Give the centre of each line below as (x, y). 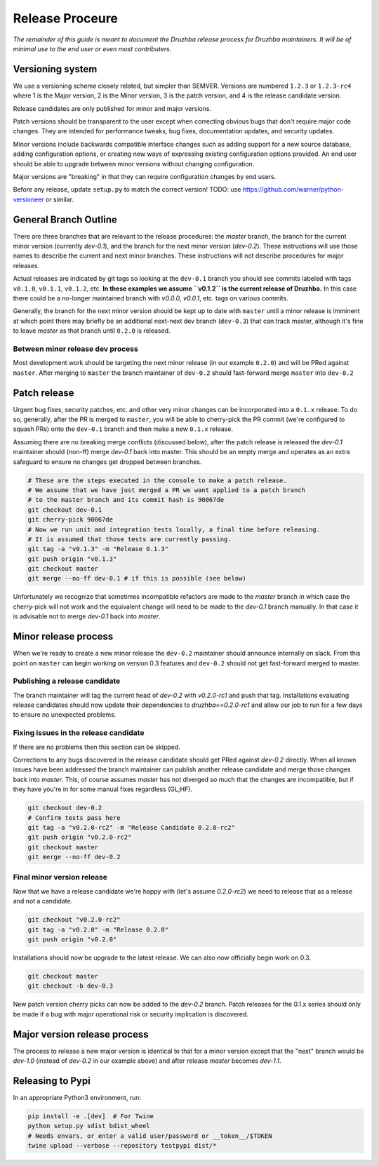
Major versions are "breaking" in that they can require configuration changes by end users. (145, 176)
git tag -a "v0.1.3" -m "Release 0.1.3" (98, 549)
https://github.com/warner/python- (293, 190)
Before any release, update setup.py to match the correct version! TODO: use (127, 190)
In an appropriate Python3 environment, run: (77, 1097)
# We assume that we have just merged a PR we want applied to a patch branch (166, 490)
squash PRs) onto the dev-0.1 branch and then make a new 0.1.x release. (123, 429)
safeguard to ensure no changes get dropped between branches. (107, 462)
